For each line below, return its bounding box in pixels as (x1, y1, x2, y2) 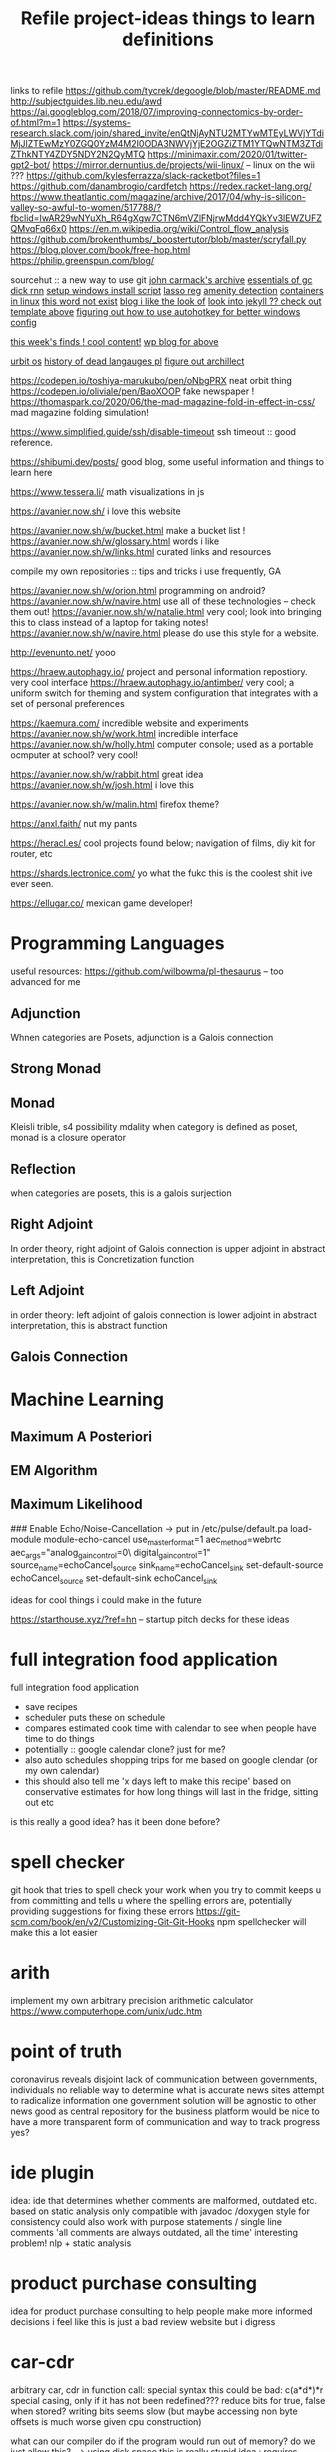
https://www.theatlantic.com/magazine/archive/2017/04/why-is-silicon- (10, 191, 307, 203)
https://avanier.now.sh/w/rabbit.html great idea (10, 768, 204, 781)
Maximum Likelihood (10, 1496, 143, 1513)
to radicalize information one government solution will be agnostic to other (10, 2094, 317, 2106)
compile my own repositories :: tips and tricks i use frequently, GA (10, 565, 282, 577)
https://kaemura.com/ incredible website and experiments (10, 717, 249, 729)
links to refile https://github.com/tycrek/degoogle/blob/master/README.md (10, 85, 321, 97)
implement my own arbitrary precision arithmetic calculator (10, 1994, 254, 2006)
